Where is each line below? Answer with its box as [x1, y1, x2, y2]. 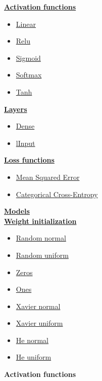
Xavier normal [16, 300, 61, 311]
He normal [16, 334, 49, 345]
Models [4, 206, 30, 216]
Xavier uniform [16, 318, 63, 328]
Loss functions [4, 155, 55, 165]
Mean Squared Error [16, 171, 80, 182]
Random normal [16, 233, 66, 243]
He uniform [16, 352, 52, 362]
